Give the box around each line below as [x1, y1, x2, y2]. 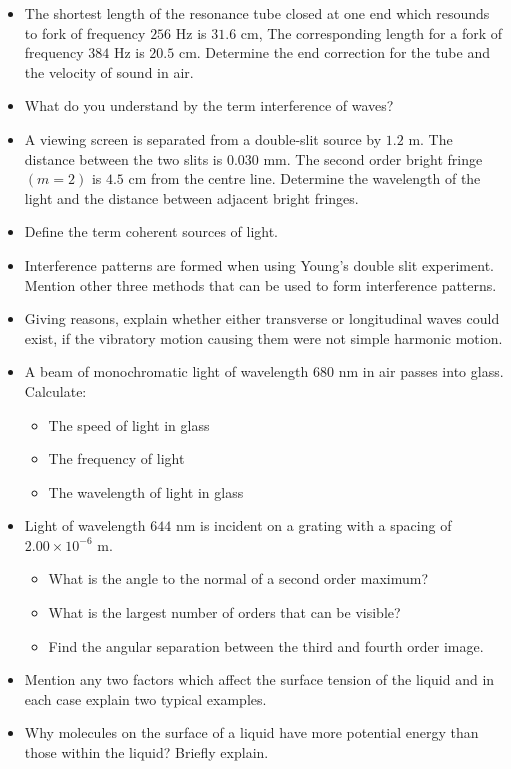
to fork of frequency [24, 22, 146, 43]
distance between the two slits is [24, 148, 223, 169]
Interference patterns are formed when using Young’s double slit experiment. [24, 254, 494, 275]
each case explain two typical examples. [24, 688, 267, 709]
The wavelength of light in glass [48, 481, 244, 502]
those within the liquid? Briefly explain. [24, 742, 269, 763]
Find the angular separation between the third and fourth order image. [48, 635, 484, 656]
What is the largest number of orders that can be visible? [48, 602, 401, 623]
